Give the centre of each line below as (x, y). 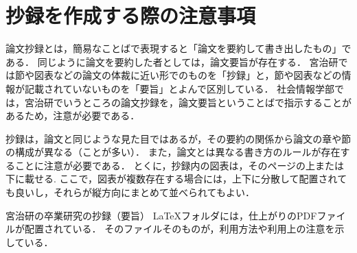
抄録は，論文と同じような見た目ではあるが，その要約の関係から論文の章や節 (178, 138)
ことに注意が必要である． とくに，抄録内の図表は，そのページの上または (180, 165)
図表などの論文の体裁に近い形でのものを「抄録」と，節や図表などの (188, 75)
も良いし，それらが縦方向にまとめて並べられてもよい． (130, 192)
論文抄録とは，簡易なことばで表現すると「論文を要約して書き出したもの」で (178, 48)
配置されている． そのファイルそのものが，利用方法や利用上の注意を (180, 229)
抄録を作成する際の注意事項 (131, 15)
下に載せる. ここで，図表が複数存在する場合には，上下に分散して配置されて (176, 179)
